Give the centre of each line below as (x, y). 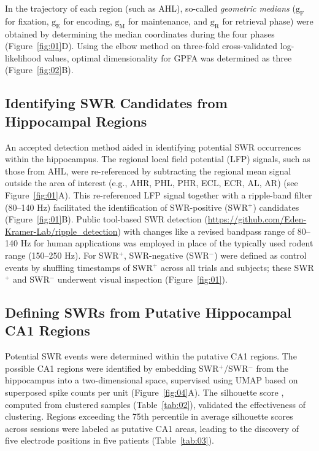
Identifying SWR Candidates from (116, 103)
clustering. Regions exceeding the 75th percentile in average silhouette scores (149, 416)
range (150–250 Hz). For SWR (62, 255)
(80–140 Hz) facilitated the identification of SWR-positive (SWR (126, 207)
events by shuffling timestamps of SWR (79, 267)
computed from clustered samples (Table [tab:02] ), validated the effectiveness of (156, 404)
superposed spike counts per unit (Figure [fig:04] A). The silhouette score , (144, 392)
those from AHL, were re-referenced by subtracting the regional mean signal (148, 171)
